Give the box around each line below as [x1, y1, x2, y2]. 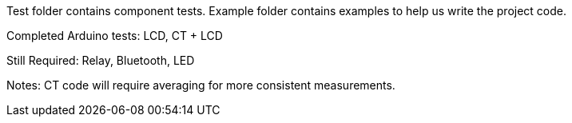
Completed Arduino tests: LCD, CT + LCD [6, 29, 223, 42]
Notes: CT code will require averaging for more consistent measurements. [6, 78, 395, 92]
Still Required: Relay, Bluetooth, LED [6, 54, 195, 67]
